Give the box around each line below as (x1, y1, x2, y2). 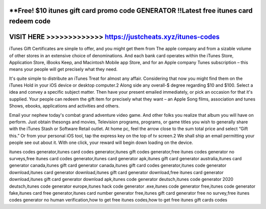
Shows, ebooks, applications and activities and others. (9, 103, 120, 109)
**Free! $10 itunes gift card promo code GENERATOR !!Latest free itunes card (9, 6, 253, 15)
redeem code (9, 17, 51, 26)
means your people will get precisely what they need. (9, 67, 118, 72)
